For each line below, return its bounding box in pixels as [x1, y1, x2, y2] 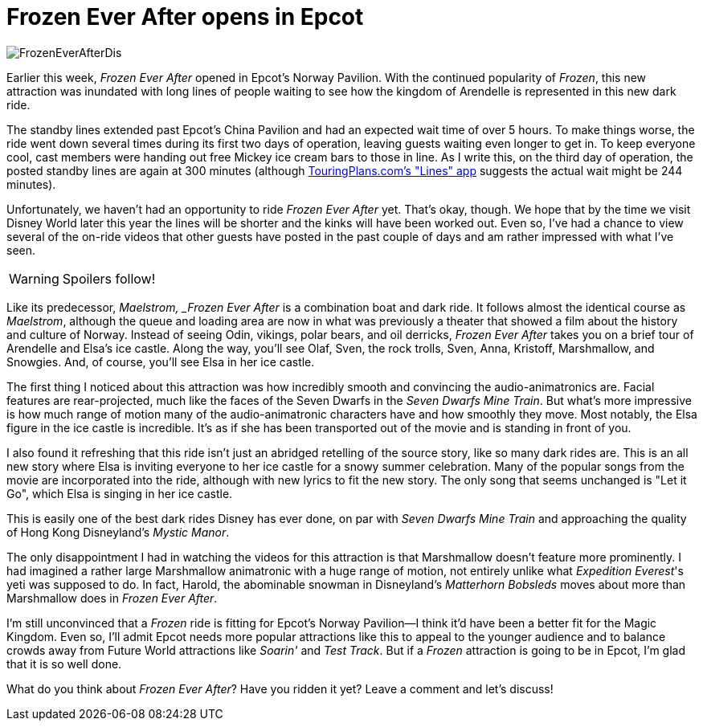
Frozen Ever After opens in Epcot [6, 3, 364, 31]
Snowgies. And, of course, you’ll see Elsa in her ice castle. [6, 354, 315, 369]
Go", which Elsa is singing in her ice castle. [6, 486, 233, 500]
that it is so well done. [6, 656, 122, 671]
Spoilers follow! [62, 270, 156, 287]
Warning [9, 270, 59, 287]
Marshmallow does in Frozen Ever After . [6, 590, 218, 605]
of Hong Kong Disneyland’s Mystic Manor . [6, 525, 230, 539]
